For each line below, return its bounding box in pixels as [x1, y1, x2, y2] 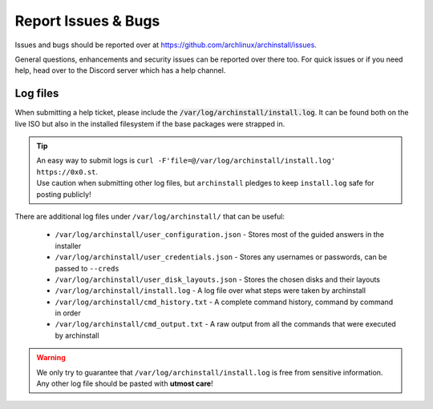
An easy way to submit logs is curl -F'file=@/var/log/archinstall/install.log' [36, 156, 336, 166]
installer [55, 241, 82, 251]
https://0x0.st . [36, 166, 99, 176]
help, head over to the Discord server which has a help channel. [14, 66, 226, 75]
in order [55, 308, 82, 318]
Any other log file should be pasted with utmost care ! [36, 379, 213, 388]
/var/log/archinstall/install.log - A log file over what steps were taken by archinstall [55, 286, 366, 295]
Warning [36, 353, 66, 363]
